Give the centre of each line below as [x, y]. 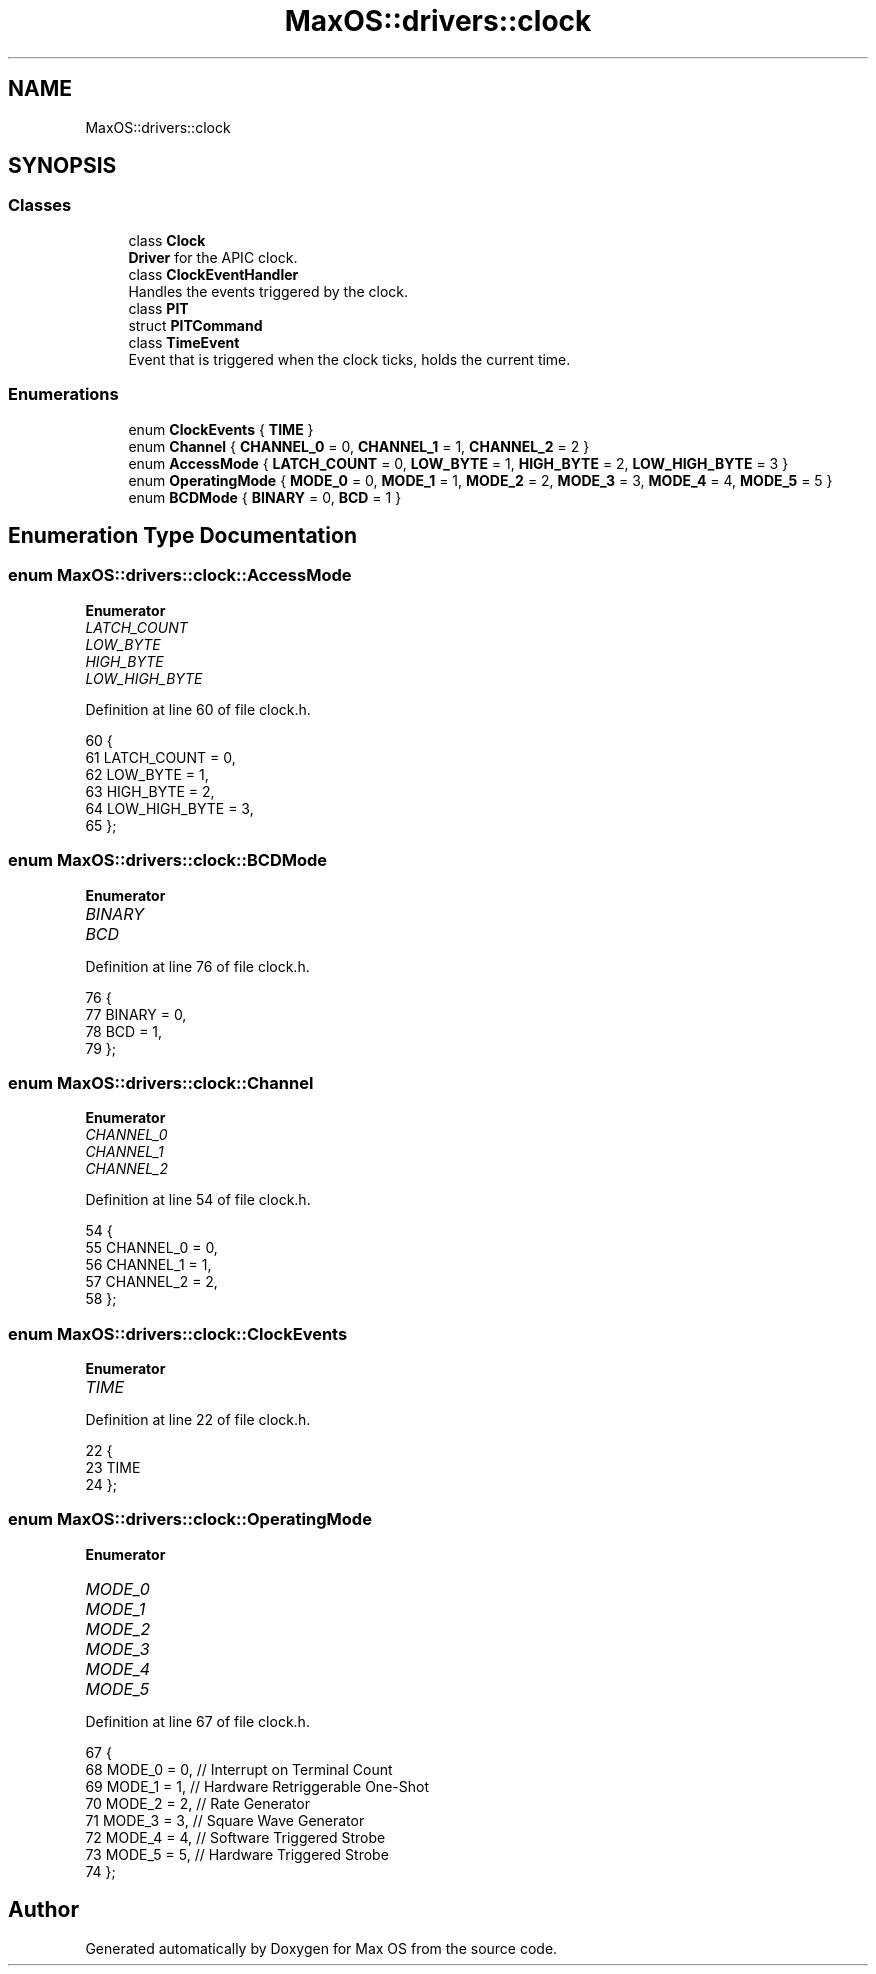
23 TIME [113, 1468]
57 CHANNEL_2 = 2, [151, 1282]
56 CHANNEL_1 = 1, [148, 1265]
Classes [40, 205]
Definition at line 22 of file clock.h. [198, 1420]
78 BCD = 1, [124, 1031]
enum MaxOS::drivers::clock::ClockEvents [178, 1333]
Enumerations [63, 394]
